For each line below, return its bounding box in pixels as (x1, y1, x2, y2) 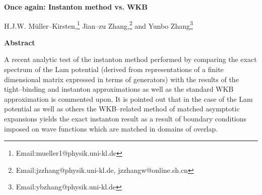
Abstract (4, 37, 35, 47)
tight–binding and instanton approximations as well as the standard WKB (4, 84, 234, 94)
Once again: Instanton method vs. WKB (4, 2, 148, 12)
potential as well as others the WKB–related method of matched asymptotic (4, 103, 240, 114)
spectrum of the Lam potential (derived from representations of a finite (4, 64, 224, 75)
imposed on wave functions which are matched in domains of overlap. (4, 123, 218, 134)
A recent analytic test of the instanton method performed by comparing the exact (4, 54, 257, 64)
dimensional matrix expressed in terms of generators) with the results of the (4, 74, 239, 84)
